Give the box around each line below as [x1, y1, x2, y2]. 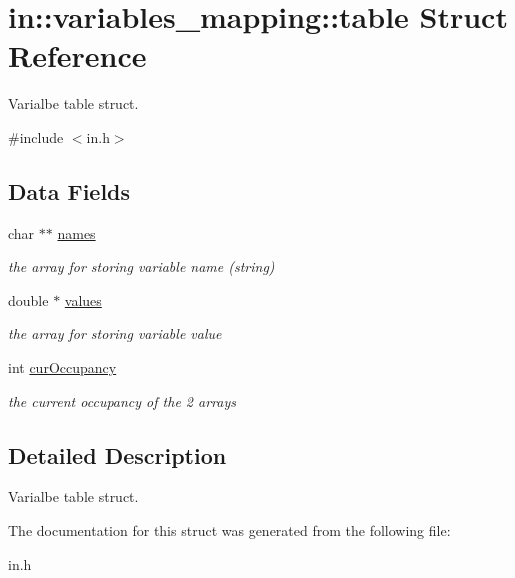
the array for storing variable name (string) [8, 256, 275, 277]
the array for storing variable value [8, 323, 222, 344]
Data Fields [8, 175, 131, 206]
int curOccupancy [8, 357, 117, 378]
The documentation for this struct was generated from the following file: [8, 520, 451, 541]
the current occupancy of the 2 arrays [8, 390, 236, 411]
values [64, 289, 102, 310]
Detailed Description [8, 439, 227, 470]
